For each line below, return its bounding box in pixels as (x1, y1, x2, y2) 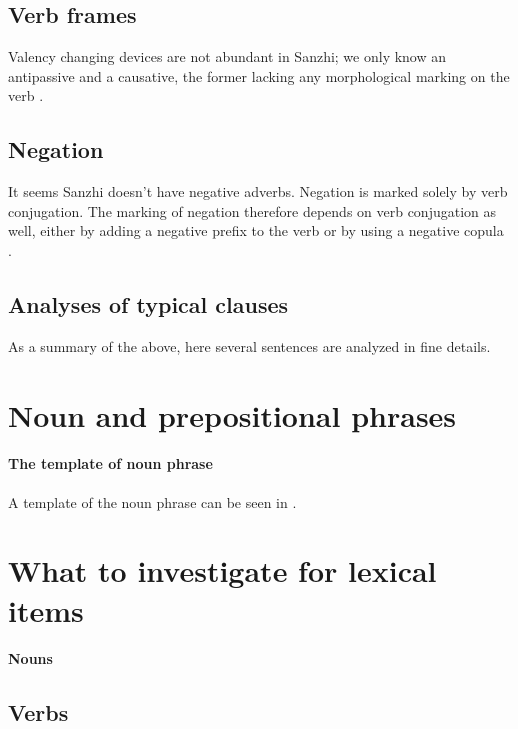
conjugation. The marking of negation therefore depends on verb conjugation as (8, 200, 497, 221)
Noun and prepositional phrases (8, 394, 457, 435)
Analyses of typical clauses (8, 288, 289, 319)
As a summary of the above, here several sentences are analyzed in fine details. (8, 335, 491, 356)
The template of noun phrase (8, 453, 213, 474)
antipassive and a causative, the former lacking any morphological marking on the (8, 65, 510, 86)
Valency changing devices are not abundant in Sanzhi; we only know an (8, 46, 447, 67)
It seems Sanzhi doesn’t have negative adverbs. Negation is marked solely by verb (8, 181, 508, 202)
